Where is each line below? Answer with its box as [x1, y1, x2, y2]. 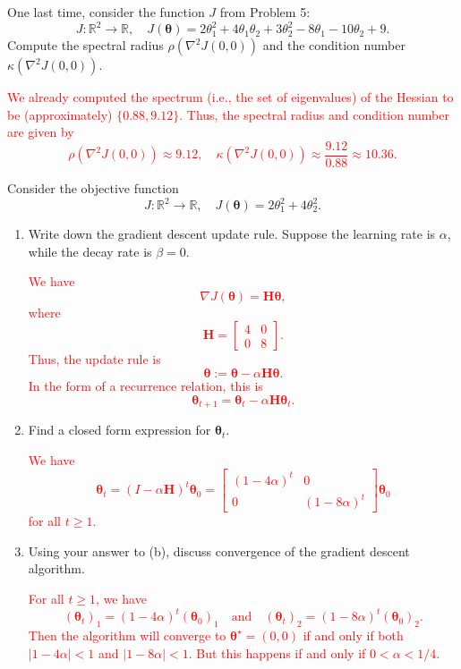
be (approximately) [7, 105, 113, 123]
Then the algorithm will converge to [28, 625, 226, 644]
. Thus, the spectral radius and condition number [179, 105, 449, 123]
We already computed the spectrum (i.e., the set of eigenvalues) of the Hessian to [7, 88, 454, 106]
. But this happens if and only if [188, 643, 366, 662]
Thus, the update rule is [28, 350, 161, 368]
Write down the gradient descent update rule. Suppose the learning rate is [28, 224, 436, 243]
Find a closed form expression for [28, 420, 211, 439]
